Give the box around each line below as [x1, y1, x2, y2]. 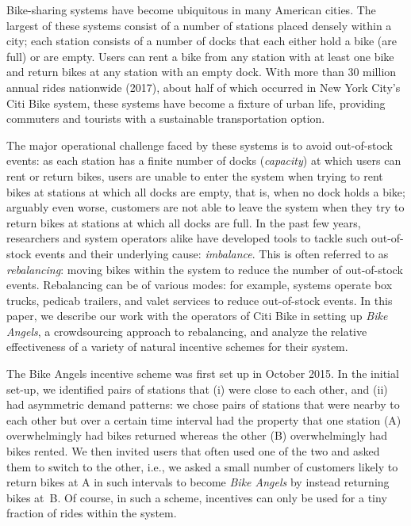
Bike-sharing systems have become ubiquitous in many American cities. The [6, 2, 376, 17]
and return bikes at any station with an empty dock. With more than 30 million [6, 63, 397, 80]
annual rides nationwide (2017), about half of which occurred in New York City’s [6, 78, 401, 95]
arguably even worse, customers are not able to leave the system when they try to [6, 199, 405, 215]
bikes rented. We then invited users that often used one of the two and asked [6, 443, 380, 459]
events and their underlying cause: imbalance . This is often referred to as [35, 245, 389, 261]
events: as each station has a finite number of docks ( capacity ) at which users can [6, 152, 401, 169]
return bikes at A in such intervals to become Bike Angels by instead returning [6, 474, 390, 490]
